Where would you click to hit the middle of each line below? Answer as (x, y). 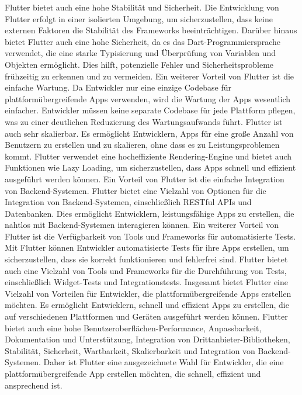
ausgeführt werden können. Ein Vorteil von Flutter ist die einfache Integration (145, 179)
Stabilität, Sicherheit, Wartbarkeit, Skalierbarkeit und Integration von (130, 350)
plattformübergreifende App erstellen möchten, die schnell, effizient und (133, 373)
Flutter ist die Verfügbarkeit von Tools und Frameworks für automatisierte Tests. (150, 236)
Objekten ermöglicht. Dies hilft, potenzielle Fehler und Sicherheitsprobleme (139, 64)
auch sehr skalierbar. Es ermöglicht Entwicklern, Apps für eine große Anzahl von (149, 133)
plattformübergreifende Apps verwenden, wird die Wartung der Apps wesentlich (147, 98)
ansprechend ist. (34, 385)
